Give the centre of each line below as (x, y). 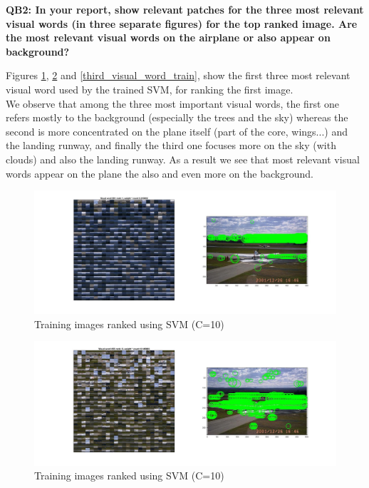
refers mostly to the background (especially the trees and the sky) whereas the (177, 117)
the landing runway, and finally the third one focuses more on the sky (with (171, 145)
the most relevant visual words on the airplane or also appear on (168, 37)
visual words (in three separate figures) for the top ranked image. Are (182, 23)
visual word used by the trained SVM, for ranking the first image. (150, 89)
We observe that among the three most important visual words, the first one (173, 103)
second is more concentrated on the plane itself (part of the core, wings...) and (177, 131)
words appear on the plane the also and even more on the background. (160, 173)
